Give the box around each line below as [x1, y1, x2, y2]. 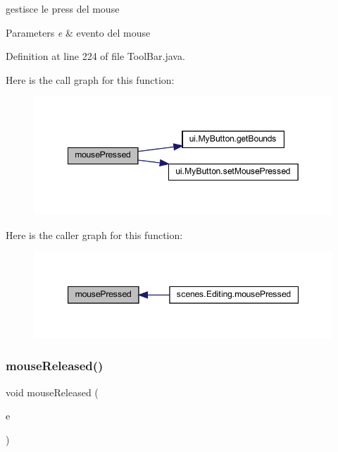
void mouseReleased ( [6, 384, 99, 399]
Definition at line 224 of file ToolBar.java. [6, 49, 185, 63]
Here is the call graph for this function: [6, 72, 175, 87]
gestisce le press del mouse [6, 1, 120, 16]
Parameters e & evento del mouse [6, 25, 151, 39]
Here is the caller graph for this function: [6, 227, 183, 242]
